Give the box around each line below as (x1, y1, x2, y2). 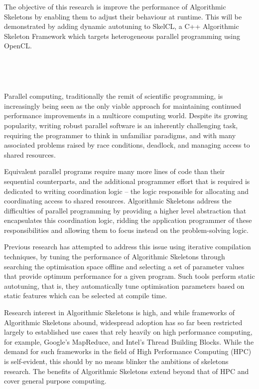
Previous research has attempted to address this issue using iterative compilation (4, 241, 251, 252)
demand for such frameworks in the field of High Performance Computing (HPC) (4, 346, 252, 357)
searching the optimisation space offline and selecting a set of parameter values (4, 261, 245, 271)
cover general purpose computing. (4, 376, 107, 386)
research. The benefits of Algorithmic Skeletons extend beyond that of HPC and (4, 366, 249, 376)
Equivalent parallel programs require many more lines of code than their (4, 166, 225, 177)
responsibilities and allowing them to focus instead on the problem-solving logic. (4, 224, 249, 235)
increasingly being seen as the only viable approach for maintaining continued (4, 100, 241, 111)
